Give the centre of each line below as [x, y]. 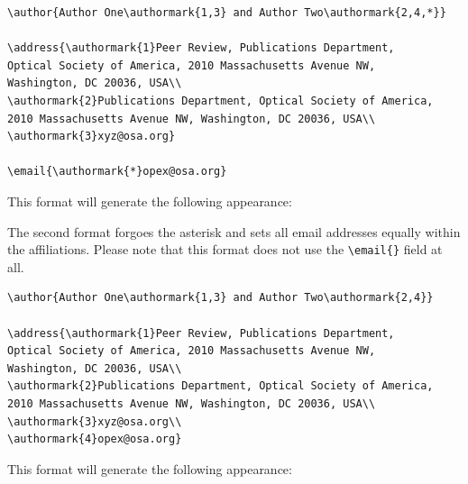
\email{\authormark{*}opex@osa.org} [117, 172]
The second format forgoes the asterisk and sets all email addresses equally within [234, 231]
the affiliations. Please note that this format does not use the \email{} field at [225, 249]
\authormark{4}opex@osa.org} [95, 439]
